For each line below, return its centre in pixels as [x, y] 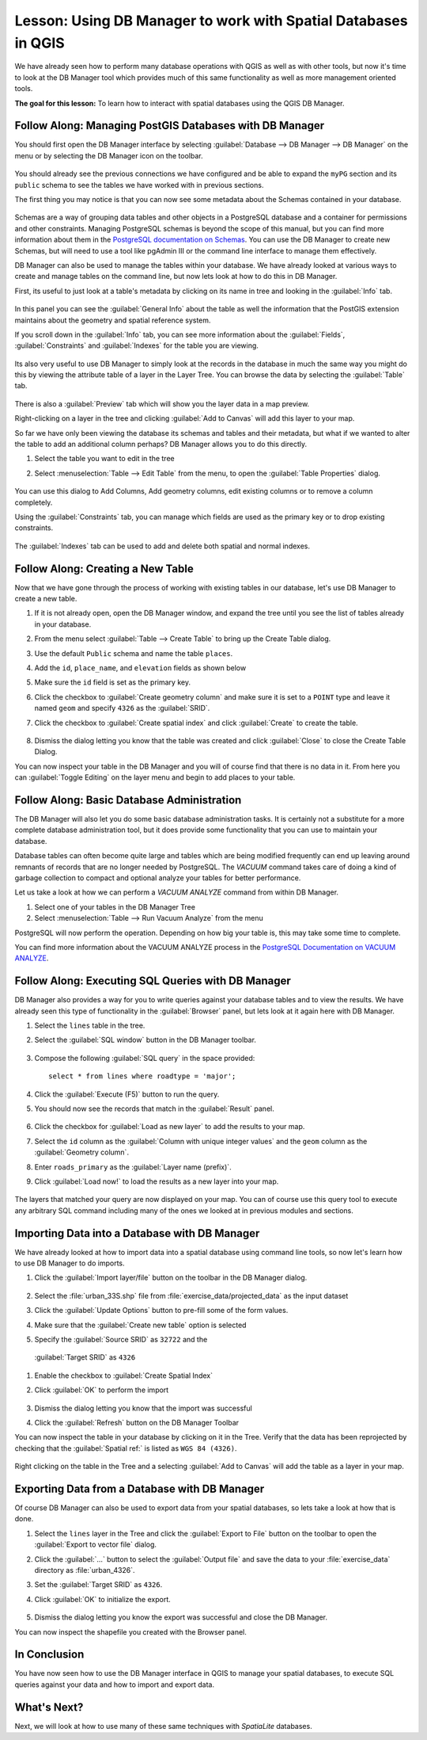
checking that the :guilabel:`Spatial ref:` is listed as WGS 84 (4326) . [126, 1448]
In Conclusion [49, 1655]
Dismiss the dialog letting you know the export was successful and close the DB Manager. [181, 1617]
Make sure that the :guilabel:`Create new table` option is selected [140, 1325]
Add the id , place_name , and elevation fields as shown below [140, 668]
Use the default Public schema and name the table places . [134, 653]
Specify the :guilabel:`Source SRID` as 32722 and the [121, 1339]
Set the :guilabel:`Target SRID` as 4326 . [98, 1585]
